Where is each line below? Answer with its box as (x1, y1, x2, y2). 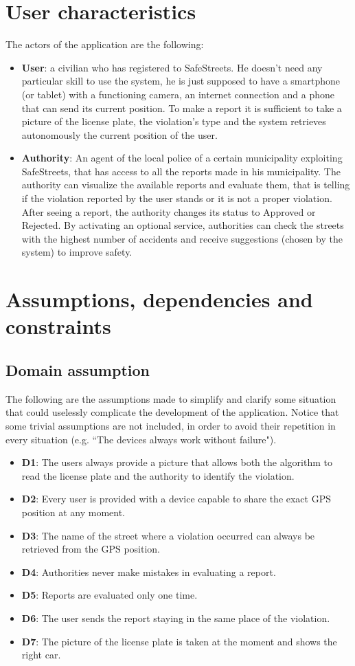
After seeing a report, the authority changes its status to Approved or (21, 204, 316, 219)
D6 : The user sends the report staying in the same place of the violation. (21, 610, 330, 625)
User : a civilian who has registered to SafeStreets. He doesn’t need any (21, 60, 323, 74)
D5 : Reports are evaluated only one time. (21, 588, 198, 602)
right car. (21, 647, 61, 662)
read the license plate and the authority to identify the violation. (21, 468, 295, 482)
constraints (5, 312, 111, 340)
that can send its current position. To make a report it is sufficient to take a (21, 100, 342, 115)
